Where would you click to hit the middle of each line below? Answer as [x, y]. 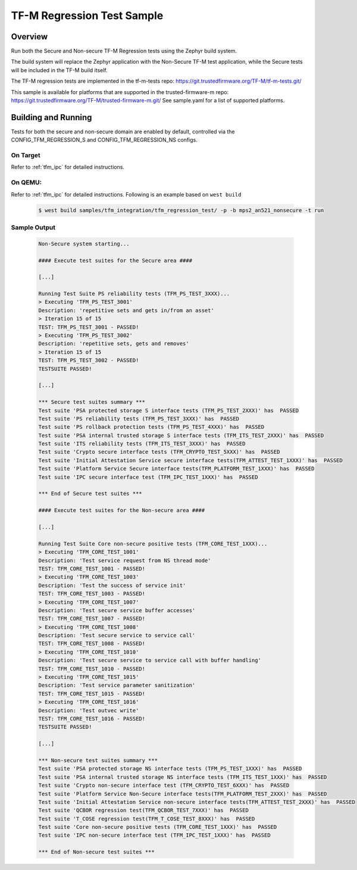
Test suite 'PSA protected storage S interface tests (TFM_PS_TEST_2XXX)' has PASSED [169, 410]
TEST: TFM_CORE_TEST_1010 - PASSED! [92, 669]
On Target [26, 155]
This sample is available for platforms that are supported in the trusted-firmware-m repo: [120, 92]
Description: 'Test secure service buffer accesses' [117, 610]
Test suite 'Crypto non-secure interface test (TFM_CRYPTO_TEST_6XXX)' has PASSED [164, 785]
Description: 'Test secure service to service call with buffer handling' [150, 660]
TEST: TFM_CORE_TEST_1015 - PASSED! [92, 693]
